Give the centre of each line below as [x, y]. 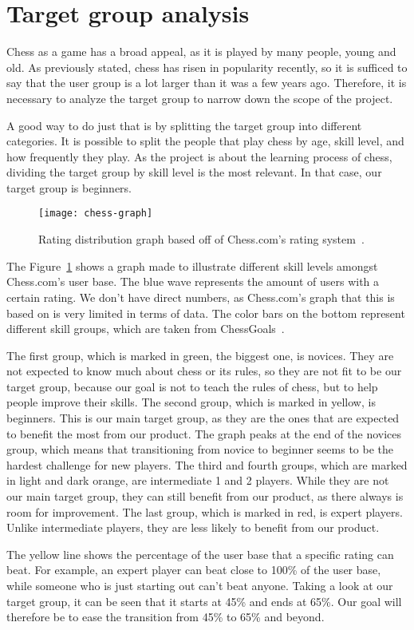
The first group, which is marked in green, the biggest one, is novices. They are [200, 355]
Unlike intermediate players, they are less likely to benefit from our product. [193, 527]
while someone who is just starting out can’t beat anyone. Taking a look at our [200, 585]
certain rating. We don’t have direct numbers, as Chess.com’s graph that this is [201, 297]
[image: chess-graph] [96, 214]
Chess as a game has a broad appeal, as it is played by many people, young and [201, 52]
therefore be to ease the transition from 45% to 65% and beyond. [166, 617]
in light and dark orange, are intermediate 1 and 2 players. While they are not [198, 480]
